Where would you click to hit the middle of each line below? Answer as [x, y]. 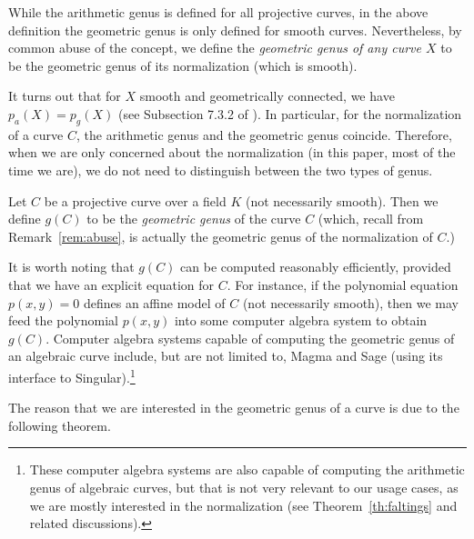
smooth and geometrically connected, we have [267, 96]
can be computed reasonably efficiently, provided [316, 267]
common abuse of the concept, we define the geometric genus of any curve [215, 48]
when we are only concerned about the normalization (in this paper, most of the [232, 152]
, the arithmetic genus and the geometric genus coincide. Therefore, [264, 134]
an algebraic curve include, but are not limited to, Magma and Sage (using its [226, 356]
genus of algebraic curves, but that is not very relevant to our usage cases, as [244, 487]
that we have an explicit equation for [111, 284]
